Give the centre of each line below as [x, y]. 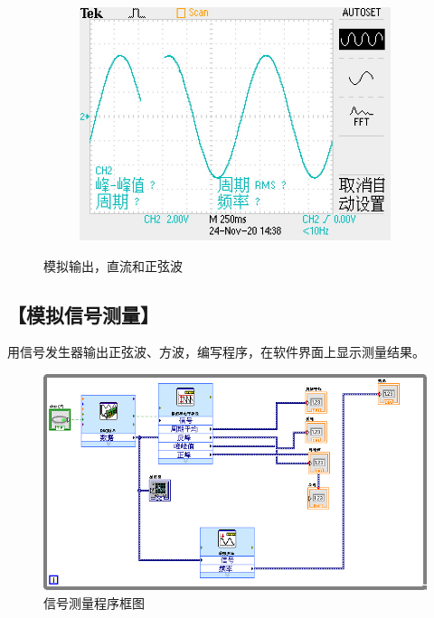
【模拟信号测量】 [83, 314]
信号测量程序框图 [94, 602]
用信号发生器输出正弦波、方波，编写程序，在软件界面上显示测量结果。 [216, 352]
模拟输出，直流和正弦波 [113, 265]
